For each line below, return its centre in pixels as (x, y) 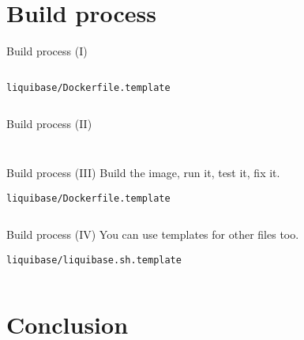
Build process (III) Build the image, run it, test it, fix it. (143, 172)
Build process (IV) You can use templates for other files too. (153, 234)
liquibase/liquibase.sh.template (94, 260)
